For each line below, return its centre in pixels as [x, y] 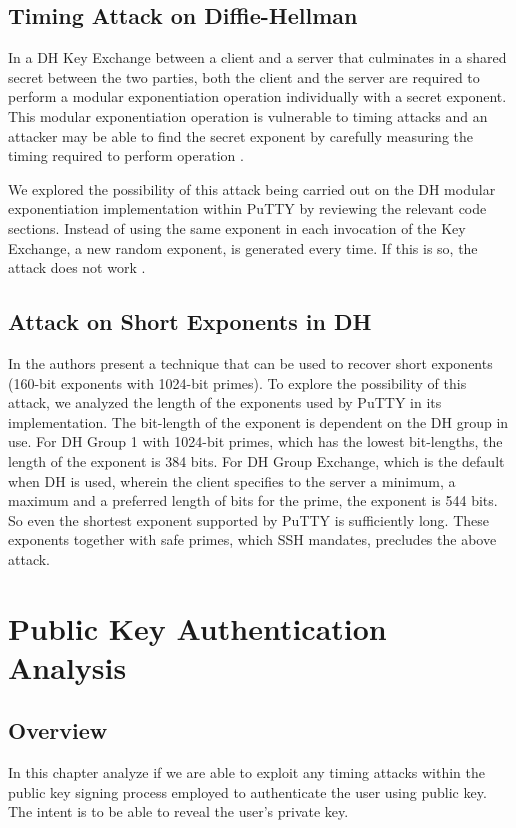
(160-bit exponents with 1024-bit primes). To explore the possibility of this [237, 382]
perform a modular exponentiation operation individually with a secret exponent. [257, 96]
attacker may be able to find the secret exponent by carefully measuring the [241, 135]
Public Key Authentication [197, 627]
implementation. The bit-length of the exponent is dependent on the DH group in [258, 421]
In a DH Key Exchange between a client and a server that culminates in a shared [257, 57]
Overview [58, 730]
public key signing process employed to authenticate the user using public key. [247, 791]
